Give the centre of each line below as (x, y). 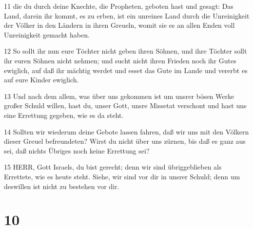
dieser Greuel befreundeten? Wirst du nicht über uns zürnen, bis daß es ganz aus (125, 141)
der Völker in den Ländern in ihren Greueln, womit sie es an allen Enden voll (119, 25)
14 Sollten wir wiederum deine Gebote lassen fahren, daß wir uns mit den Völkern (126, 131)
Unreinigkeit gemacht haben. (47, 34)
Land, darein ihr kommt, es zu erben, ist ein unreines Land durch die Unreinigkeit (127, 15)
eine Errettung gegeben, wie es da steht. (64, 115)
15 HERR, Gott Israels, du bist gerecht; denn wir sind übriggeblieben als (113, 167)
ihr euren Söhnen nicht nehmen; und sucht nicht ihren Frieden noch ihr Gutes (120, 60)
